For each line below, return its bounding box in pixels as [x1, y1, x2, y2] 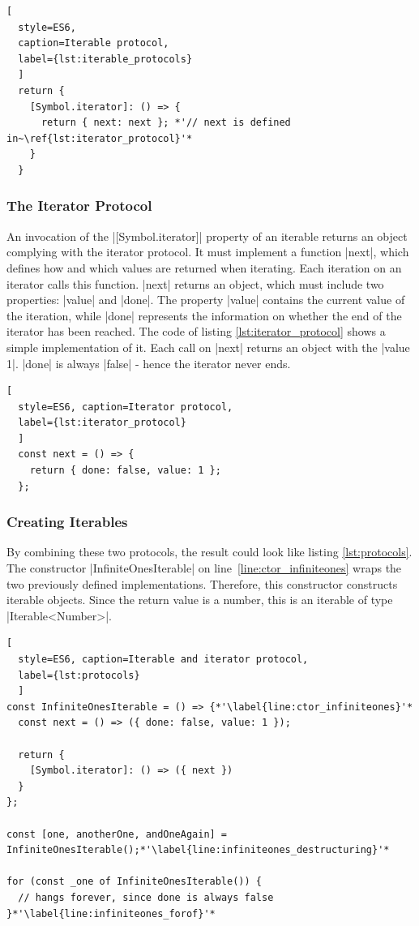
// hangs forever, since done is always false [18, 891, 274, 903]
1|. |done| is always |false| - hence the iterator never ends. [6, 354, 291, 371]
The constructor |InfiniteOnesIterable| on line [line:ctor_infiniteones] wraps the [6, 559, 402, 577]
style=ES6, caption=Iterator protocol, [18, 401, 233, 413]
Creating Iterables [6, 512, 128, 532]
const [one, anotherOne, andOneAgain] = [6, 828, 228, 840]
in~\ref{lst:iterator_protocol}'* [6, 132, 193, 144]
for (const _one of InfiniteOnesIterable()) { [6, 876, 262, 888]
